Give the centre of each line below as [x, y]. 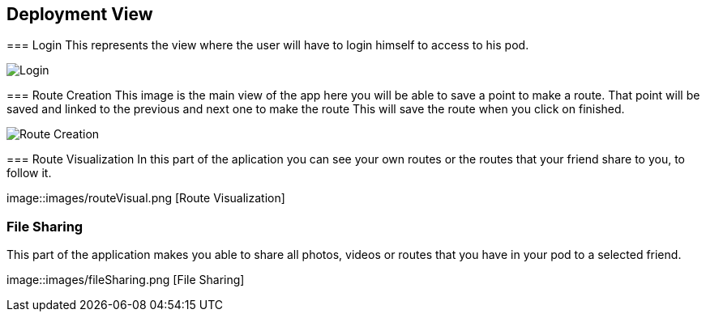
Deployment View [80, 14]
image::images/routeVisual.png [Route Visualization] [146, 198]
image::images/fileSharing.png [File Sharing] [126, 280]
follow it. [29, 173]
